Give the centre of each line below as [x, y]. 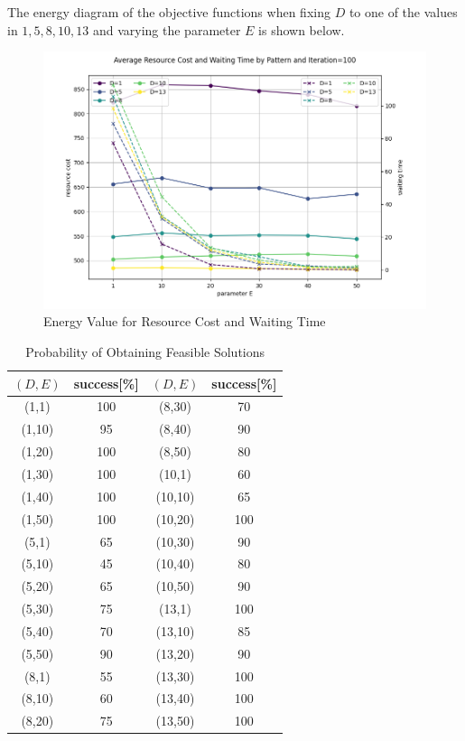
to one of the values [403, 12]
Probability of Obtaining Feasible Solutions [145, 352]
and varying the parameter [167, 29]
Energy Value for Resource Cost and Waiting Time [185, 321]
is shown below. [302, 29]
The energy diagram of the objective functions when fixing [169, 12]
